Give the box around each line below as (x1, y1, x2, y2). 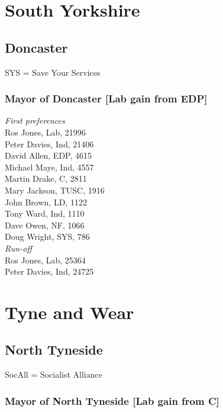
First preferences (5, 114, 65, 127)
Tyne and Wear (5, 300, 134, 324)
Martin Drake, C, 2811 (5, 172, 87, 185)
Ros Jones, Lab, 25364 (5, 253, 86, 266)
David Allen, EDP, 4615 (5, 149, 92, 162)
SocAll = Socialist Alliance (5, 368, 102, 381)
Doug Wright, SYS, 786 (5, 230, 90, 243)
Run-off (5, 242, 32, 254)
